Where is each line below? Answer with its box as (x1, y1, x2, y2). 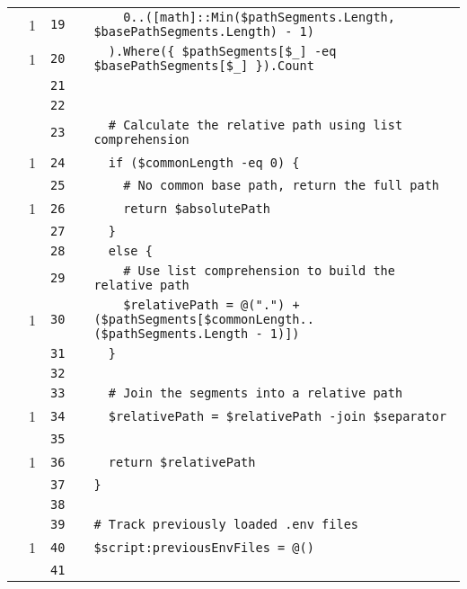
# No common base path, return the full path (123, 178, 440, 192)
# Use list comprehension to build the (123, 263, 395, 278)
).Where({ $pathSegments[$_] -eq (108, 44, 337, 58)
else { (108, 244, 153, 258)
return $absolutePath (123, 201, 270, 216)
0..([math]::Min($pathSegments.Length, (123, 10, 395, 24)
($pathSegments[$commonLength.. (93, 312, 314, 326)
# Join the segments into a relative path (108, 386, 403, 400)
